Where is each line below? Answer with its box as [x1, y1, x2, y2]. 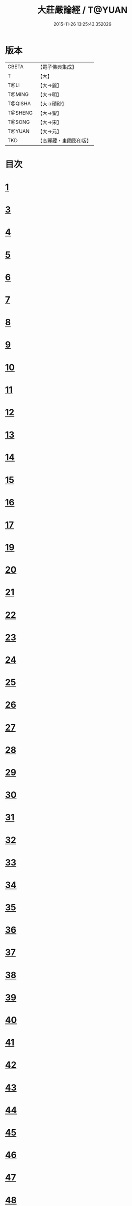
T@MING [7, 91, 29, 97]
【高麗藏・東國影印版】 [37, 137, 92, 144]
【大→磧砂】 [37, 100, 67, 107]
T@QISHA [7, 100, 31, 107]
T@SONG [7, 119, 30, 125]
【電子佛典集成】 [37, 63, 77, 70]
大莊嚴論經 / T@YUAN [37, 4, 128, 16]
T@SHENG [7, 109, 33, 116]
